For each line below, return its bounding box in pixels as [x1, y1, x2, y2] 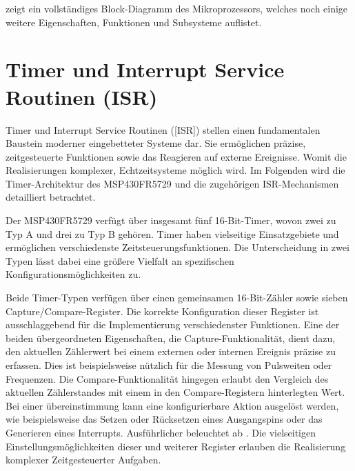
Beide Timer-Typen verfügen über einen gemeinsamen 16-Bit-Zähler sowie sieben [6, 290, 348, 305]
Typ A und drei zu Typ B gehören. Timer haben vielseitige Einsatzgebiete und [6, 226, 339, 241]
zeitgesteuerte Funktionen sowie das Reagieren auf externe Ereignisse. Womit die [6, 149, 347, 163]
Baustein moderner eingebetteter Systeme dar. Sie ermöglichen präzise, [6, 136, 306, 150]
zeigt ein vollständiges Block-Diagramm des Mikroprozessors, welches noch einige [6, 1, 348, 15]
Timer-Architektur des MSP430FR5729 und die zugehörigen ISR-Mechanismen [6, 176, 339, 190]
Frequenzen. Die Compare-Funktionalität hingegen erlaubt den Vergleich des [6, 371, 329, 385]
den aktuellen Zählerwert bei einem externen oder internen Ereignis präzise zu [6, 344, 336, 359]
